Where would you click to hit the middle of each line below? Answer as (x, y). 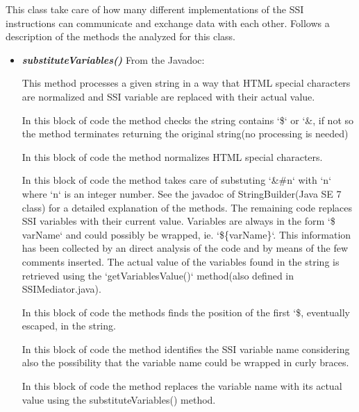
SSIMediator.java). (61, 289)
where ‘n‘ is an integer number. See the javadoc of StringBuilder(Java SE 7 (182, 193)
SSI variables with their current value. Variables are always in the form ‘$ (178, 221)
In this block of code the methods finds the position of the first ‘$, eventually (186, 312)
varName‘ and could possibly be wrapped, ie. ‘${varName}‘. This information (186, 234)
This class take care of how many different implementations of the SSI (155, 9)
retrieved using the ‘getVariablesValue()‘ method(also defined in (158, 275)
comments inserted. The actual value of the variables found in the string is (181, 261)
